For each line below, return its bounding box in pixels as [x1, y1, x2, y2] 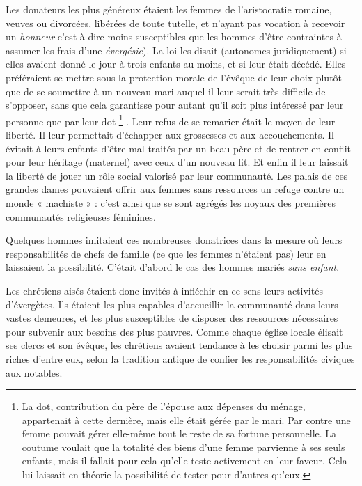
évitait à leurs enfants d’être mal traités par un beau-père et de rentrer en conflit [6, 141, 351, 155]
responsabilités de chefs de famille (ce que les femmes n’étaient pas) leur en [6, 246, 326, 260]
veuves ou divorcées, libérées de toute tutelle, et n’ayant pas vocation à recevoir [6, 15, 345, 30]
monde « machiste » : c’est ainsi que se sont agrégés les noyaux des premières [6, 195, 336, 210]
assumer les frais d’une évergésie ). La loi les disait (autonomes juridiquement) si [6, 42, 347, 57]
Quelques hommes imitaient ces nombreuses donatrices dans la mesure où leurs [6, 233, 343, 247]
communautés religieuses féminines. [6, 209, 156, 224]
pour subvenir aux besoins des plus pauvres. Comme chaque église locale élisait [6, 324, 343, 338]
